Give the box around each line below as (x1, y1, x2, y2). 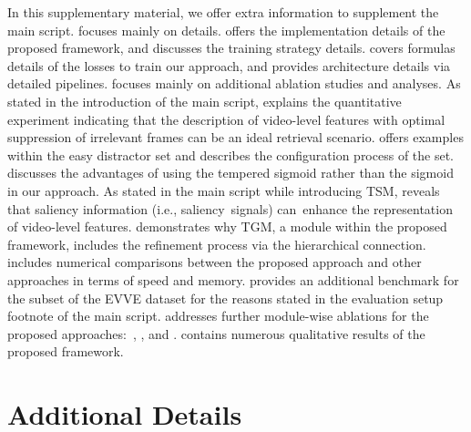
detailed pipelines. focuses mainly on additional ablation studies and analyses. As (7, 74, 461, 93)
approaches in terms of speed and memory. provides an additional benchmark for (7, 270, 459, 289)
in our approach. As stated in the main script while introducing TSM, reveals (7, 180, 440, 200)
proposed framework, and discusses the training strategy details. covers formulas (7, 38, 456, 57)
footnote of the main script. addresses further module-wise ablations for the (7, 306, 429, 325)
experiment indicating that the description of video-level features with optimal (7, 109, 445, 129)
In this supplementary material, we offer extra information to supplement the (7, 3, 439, 21)
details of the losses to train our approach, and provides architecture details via (7, 56, 451, 75)
